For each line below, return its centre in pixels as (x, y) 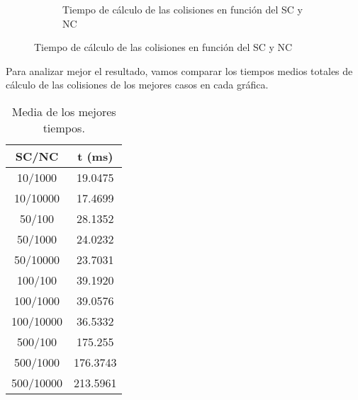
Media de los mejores (64, 111)
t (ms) (95, 156)
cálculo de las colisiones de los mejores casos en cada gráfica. (137, 85)
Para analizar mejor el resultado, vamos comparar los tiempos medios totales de (179, 70)
